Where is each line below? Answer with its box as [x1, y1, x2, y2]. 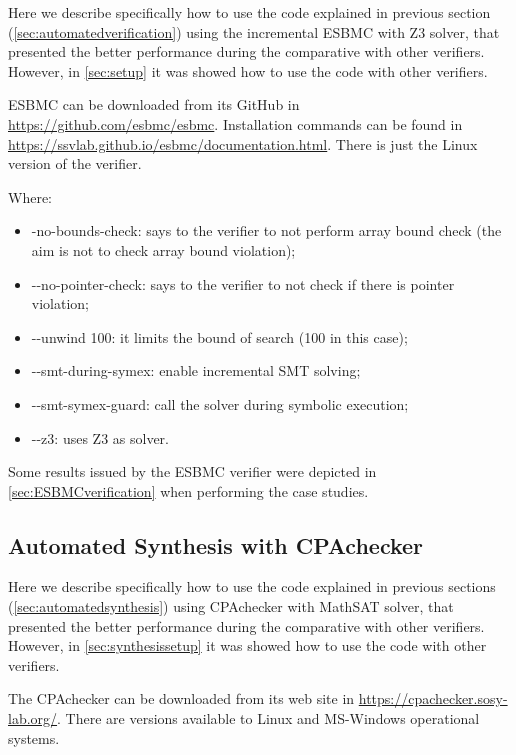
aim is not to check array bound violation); [31, 239, 296, 260]
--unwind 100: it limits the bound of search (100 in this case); [31, 326, 408, 347]
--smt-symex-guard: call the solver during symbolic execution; [31, 393, 409, 414]
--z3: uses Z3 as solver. [31, 427, 169, 448]
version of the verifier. [8, 153, 142, 174]
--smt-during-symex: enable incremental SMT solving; [31, 360, 361, 381]
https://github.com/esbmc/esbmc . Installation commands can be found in [8, 113, 463, 134]
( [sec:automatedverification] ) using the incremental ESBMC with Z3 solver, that [8, 21, 500, 42]
